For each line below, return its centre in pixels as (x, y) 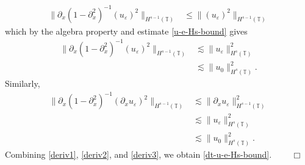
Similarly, (23, 83)
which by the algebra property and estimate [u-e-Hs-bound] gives (126, 31)
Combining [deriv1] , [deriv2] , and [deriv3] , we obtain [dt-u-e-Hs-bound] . (138, 154)
